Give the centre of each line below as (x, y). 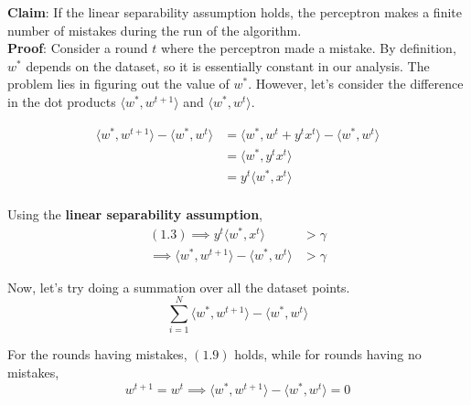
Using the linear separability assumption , (135, 213)
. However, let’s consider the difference (356, 84)
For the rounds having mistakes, (97, 354)
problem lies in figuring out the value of (118, 84)
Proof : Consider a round (78, 48)
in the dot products (62, 101)
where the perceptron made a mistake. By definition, (309, 48)
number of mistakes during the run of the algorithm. (155, 30)
